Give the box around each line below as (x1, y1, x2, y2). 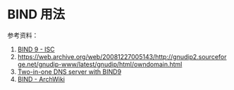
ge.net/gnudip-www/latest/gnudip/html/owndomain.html (17, 60, 183, 68)
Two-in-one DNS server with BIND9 (17, 67, 122, 76)
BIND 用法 (7, 6, 66, 22)
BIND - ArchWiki (17, 75, 66, 83)
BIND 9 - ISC (17, 45, 55, 53)
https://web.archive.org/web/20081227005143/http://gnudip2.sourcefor (17, 52, 227, 60)
